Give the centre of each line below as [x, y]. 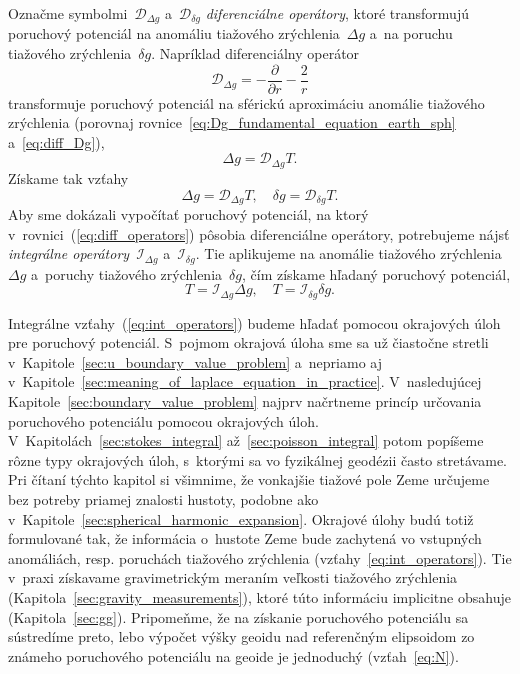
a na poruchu [411, 33]
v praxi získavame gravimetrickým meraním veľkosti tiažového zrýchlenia [233, 577]
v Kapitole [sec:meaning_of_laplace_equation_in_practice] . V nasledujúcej [245, 381]
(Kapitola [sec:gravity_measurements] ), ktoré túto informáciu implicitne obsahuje [259, 596]
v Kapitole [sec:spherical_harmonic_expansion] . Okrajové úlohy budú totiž [241, 518]
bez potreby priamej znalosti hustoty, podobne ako [163, 499]
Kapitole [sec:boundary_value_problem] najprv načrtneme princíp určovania [245, 401]
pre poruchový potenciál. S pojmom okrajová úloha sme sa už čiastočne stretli [248, 342]
